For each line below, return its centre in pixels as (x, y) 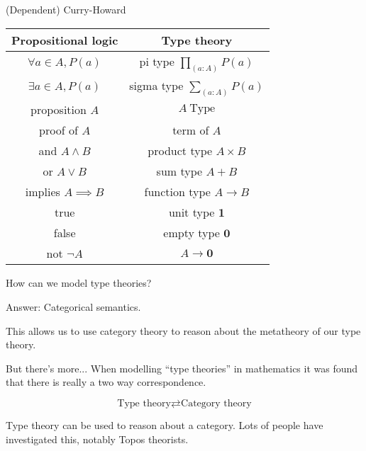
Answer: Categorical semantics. (73, 306)
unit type (192, 212)
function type (177, 192)
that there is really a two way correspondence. (106, 382)
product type (180, 151)
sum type (179, 171)
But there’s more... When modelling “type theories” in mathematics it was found (182, 368)
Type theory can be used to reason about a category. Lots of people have (165, 424)
